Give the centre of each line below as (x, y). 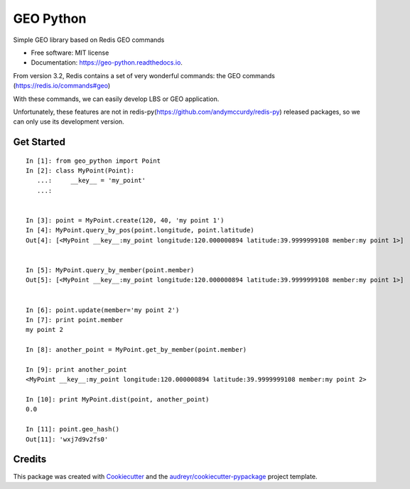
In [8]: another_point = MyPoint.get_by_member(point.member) (136, 350)
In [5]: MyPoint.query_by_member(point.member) (110, 270)
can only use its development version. (69, 122)
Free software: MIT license (70, 53)
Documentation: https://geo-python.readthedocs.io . (107, 63)
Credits (30, 460)
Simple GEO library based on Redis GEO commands (89, 40)
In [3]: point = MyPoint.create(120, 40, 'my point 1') (125, 221)
